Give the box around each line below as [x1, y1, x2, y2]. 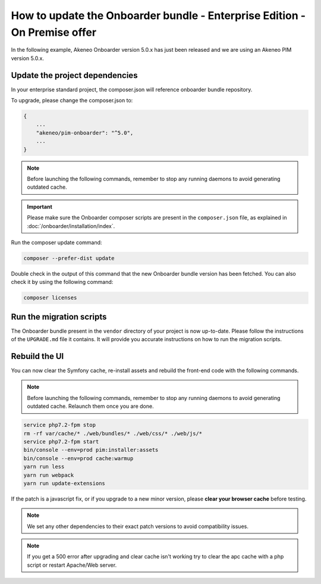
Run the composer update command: [11, 239, 102, 246]
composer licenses [23, 295, 77, 301]
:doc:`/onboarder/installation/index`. [27, 222, 115, 229]
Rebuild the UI [11, 351, 64, 361]
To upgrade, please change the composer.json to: [11, 97, 133, 104]
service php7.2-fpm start [23, 438, 99, 445]
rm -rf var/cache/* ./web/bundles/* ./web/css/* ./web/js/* [23, 430, 203, 437]
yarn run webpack [23, 471, 74, 479]
